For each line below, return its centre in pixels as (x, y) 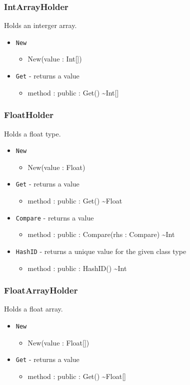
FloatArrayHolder (41, 290)
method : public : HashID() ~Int (77, 268)
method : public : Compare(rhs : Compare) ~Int (101, 234)
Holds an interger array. (40, 25)
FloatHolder (29, 115)
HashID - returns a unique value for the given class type (101, 251)
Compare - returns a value (55, 217)
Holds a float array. (33, 309)
